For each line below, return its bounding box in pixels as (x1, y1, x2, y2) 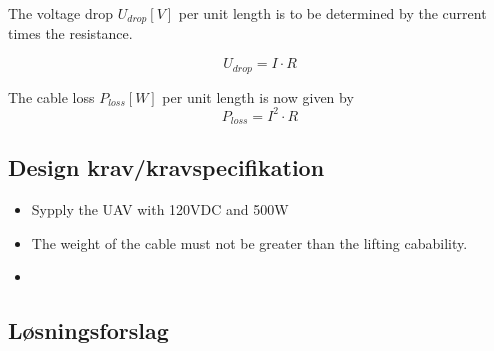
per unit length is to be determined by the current (178, 3, 487, 23)
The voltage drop (8, 3, 114, 23)
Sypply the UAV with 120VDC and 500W (31, 199, 289, 220)
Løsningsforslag (8, 315, 169, 346)
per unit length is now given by (162, 86, 354, 107)
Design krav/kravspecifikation (8, 152, 325, 183)
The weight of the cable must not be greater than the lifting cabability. (31, 232, 468, 253)
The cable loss (8, 86, 95, 107)
